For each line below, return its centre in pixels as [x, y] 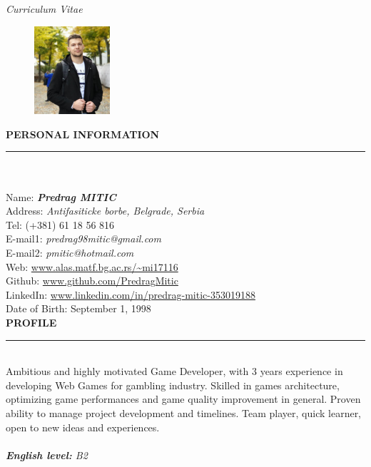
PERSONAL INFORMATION [83, 134]
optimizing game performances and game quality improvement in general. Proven [183, 399]
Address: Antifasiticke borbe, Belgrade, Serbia [105, 211]
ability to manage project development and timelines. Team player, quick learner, [184, 412]
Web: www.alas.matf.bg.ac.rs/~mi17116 [92, 266]
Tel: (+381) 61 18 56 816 [60, 224]
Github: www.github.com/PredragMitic [92, 281]
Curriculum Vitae [44, 9]
